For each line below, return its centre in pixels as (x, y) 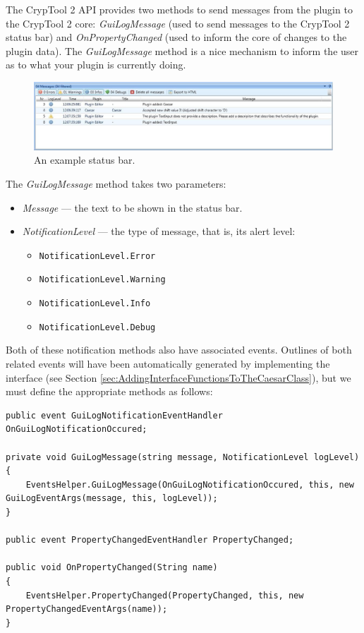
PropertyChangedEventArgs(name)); (87, 609)
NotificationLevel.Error (97, 256)
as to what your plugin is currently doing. (96, 65)
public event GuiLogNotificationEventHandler (114, 415)
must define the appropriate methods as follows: (109, 391)
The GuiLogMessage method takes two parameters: (116, 184)
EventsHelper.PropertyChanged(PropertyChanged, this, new (165, 595)
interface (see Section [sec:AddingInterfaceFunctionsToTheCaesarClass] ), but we (178, 377)
